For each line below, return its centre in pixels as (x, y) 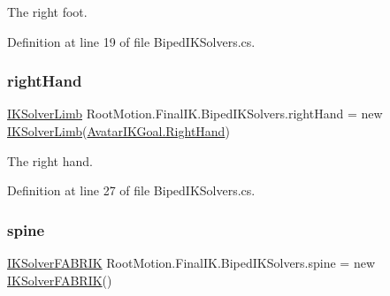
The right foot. (47, 11)
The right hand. (50, 160)
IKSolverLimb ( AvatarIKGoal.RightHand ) (119, 131)
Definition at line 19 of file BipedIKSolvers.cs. (131, 41)
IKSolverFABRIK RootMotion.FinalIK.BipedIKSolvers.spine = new (191, 262)
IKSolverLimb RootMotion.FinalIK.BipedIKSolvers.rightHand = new (195, 114)
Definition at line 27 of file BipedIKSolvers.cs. (131, 190)
